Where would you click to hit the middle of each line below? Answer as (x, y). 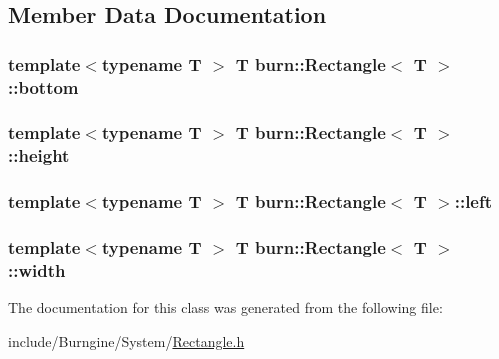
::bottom (43, 86)
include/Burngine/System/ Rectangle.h (126, 340)
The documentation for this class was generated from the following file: (225, 307)
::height (39, 155)
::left (473, 201)
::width (37, 270)
